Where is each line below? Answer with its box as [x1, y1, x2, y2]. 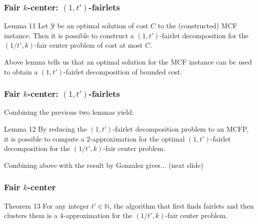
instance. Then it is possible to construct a [4, 30, 134, 40]
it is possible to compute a [4, 133, 85, 144]
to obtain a [4, 66, 38, 76]
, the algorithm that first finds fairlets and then [109, 200, 254, 211]
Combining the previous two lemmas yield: [4, 107, 134, 117]
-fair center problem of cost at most [34, 40, 143, 50]
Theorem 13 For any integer [4, 200, 89, 211]
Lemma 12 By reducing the [4, 124, 87, 134]
